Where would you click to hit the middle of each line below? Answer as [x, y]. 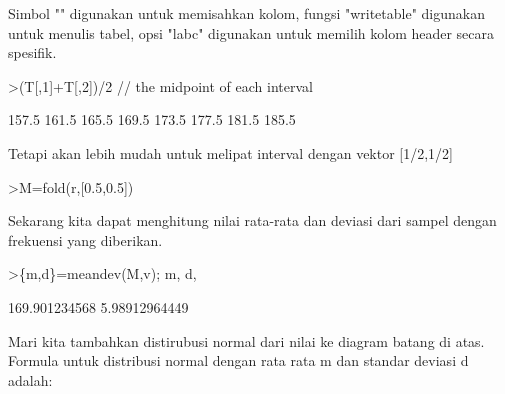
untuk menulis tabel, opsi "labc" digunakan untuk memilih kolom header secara [251, 32]
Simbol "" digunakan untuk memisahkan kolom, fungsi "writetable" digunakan [246, 13]
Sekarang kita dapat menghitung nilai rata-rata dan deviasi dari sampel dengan [252, 220]
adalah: [30, 379]
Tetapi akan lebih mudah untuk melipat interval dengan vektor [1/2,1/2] [231, 152]
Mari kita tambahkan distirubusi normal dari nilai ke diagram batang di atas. [246, 340]
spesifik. [32, 52]
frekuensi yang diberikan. [85, 239]
